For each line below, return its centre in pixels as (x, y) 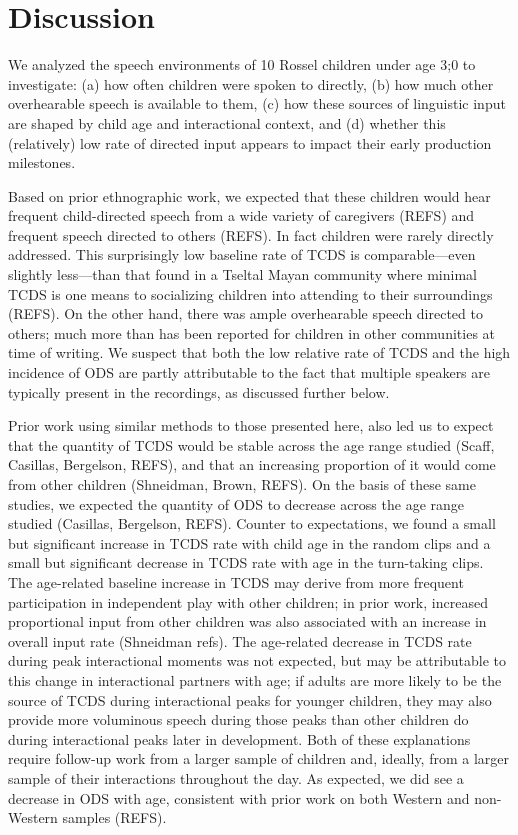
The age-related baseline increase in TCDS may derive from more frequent (236, 581)
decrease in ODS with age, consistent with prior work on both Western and (239, 797)
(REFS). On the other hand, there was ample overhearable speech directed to (245, 313)
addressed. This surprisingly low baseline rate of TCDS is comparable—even (242, 254)
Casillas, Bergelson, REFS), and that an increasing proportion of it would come (252, 464)
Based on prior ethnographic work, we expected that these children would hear (249, 195)
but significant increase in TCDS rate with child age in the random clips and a (249, 542)
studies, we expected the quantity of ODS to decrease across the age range (236, 503)
